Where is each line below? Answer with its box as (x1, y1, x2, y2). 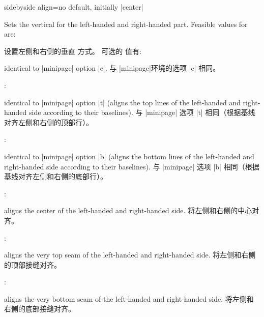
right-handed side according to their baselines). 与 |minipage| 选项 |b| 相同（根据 (4, 161, 259, 171)
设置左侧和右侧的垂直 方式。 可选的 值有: (4, 45, 141, 56)
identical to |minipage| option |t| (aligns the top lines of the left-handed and (4, 97, 241, 107)
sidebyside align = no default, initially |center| (4, 2, 143, 12)
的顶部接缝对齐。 (4, 259, 61, 270)
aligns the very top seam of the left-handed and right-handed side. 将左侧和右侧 (4, 249, 256, 260)
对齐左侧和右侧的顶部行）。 (4, 117, 93, 127)
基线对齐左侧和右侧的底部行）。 (4, 171, 107, 182)
